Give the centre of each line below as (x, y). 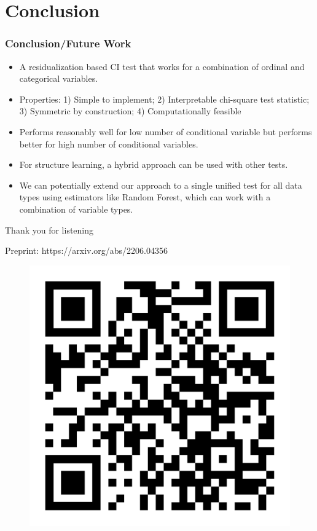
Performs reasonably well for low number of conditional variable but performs (166, 131)
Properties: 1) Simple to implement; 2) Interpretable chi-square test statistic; (164, 99)
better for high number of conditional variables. (109, 144)
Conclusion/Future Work (68, 43)
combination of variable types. (76, 209)
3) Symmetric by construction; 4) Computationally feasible (130, 111)
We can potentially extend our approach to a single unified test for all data (161, 185)
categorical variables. (59, 78)
